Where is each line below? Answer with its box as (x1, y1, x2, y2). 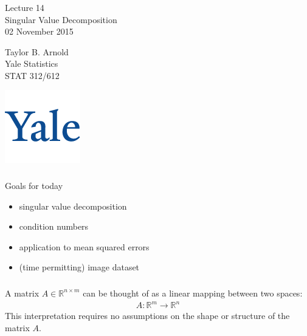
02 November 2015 (5, 25, 74, 38)
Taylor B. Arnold (5, 45, 69, 58)
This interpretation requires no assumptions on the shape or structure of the (5, 309, 290, 322)
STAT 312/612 (5, 69, 60, 81)
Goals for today (5, 179, 63, 191)
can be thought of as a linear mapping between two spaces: (83, 286, 303, 299)
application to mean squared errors (19, 240, 150, 253)
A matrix (5, 286, 40, 299)
